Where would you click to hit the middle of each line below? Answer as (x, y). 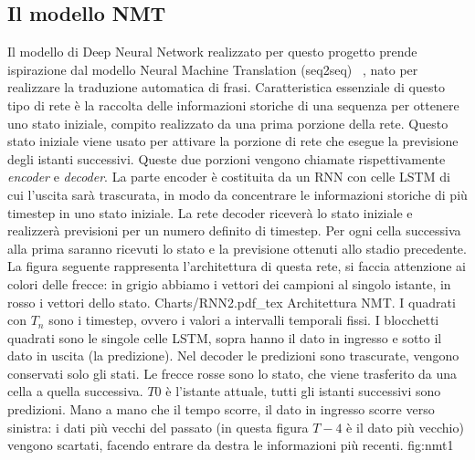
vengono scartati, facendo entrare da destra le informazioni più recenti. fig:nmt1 (231, 445)
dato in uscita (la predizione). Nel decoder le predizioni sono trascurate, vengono (233, 355)
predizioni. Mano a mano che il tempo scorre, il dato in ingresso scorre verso (221, 409)
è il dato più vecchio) (405, 427)
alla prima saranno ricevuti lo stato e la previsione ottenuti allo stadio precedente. (237, 248)
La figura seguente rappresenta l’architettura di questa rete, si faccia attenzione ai (237, 266)
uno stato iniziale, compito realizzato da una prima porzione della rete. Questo (228, 123)
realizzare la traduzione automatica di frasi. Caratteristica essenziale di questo (226, 87)
